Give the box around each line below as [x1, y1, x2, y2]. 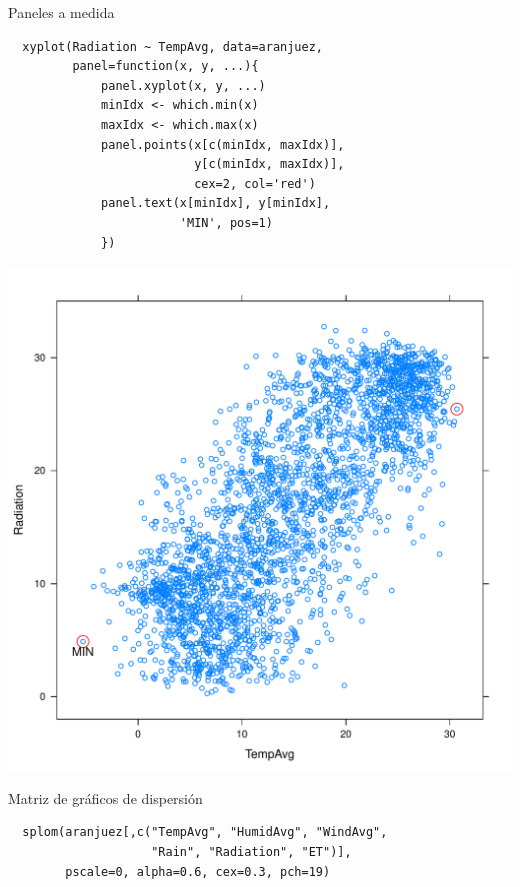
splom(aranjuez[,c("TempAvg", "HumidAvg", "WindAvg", [22, 825, 388, 840]
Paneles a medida [8, 2, 115, 22]
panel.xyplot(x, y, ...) [101, 78, 266, 93]
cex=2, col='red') [194, 176, 316, 191]
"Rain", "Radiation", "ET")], [151, 844, 352, 859]
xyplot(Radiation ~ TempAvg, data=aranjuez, [22, 39, 323, 54]
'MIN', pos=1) [179, 215, 273, 230]
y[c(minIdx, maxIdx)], [194, 157, 345, 172]
